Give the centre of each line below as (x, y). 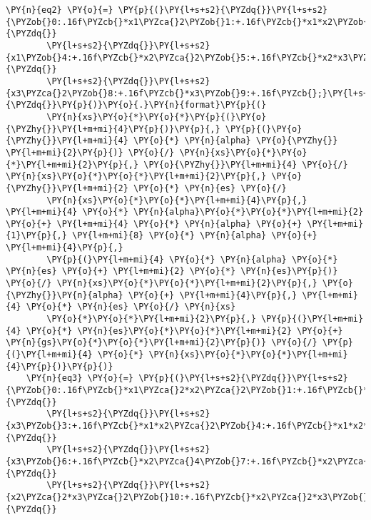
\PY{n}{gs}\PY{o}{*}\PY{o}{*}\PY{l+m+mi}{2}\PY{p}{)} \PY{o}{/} (162, 343)
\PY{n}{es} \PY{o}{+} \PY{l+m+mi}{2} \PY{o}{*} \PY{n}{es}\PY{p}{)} (172, 271)
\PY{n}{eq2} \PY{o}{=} (60, 10)
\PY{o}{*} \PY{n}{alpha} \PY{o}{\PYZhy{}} (235, 141)
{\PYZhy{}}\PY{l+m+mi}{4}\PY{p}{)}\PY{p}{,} (113, 129)
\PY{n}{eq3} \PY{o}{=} (80, 378)
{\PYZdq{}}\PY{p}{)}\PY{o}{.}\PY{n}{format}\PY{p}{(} (136, 105)
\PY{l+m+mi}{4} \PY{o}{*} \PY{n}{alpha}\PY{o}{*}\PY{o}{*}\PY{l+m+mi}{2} (185, 212)
